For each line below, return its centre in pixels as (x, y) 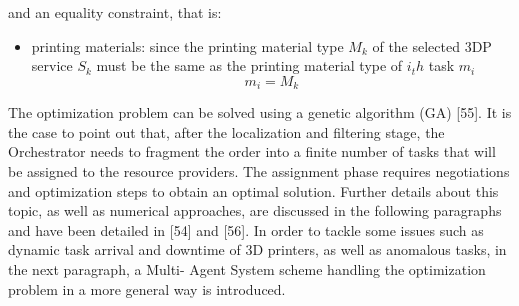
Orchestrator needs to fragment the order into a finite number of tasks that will (252, 151)
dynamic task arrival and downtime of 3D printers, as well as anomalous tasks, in (257, 249)
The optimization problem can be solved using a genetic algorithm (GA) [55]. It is (260, 112)
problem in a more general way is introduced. (147, 288)
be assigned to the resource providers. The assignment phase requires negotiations (259, 171)
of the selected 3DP (432, 45)
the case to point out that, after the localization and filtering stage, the (226, 131)
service (52, 65)
